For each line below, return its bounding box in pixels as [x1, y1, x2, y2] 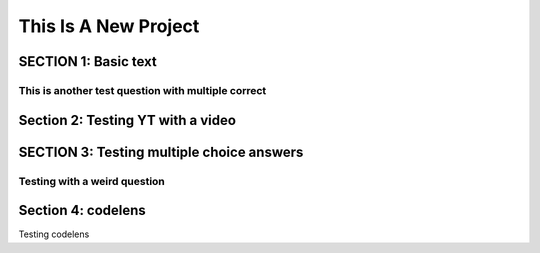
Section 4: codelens [18, 202, 147, 219]
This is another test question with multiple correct [18, 83, 267, 97]
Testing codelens [18, 228, 90, 240]
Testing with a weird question [18, 174, 165, 188]
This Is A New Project [18, 15, 200, 37]
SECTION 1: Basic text [18, 53, 157, 70]
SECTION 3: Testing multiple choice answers [18, 143, 304, 160]
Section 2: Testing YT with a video [18, 111, 237, 129]
